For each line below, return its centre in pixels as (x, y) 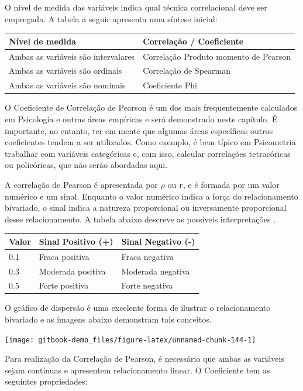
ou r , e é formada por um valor (223, 184)
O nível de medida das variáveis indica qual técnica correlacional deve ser (136, 7)
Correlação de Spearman (187, 71)
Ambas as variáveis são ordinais (66, 71)
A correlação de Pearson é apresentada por (81, 184)
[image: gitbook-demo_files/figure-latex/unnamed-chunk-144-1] (130, 340)
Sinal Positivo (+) (76, 241)
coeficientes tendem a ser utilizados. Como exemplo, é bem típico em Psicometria (150, 142)
